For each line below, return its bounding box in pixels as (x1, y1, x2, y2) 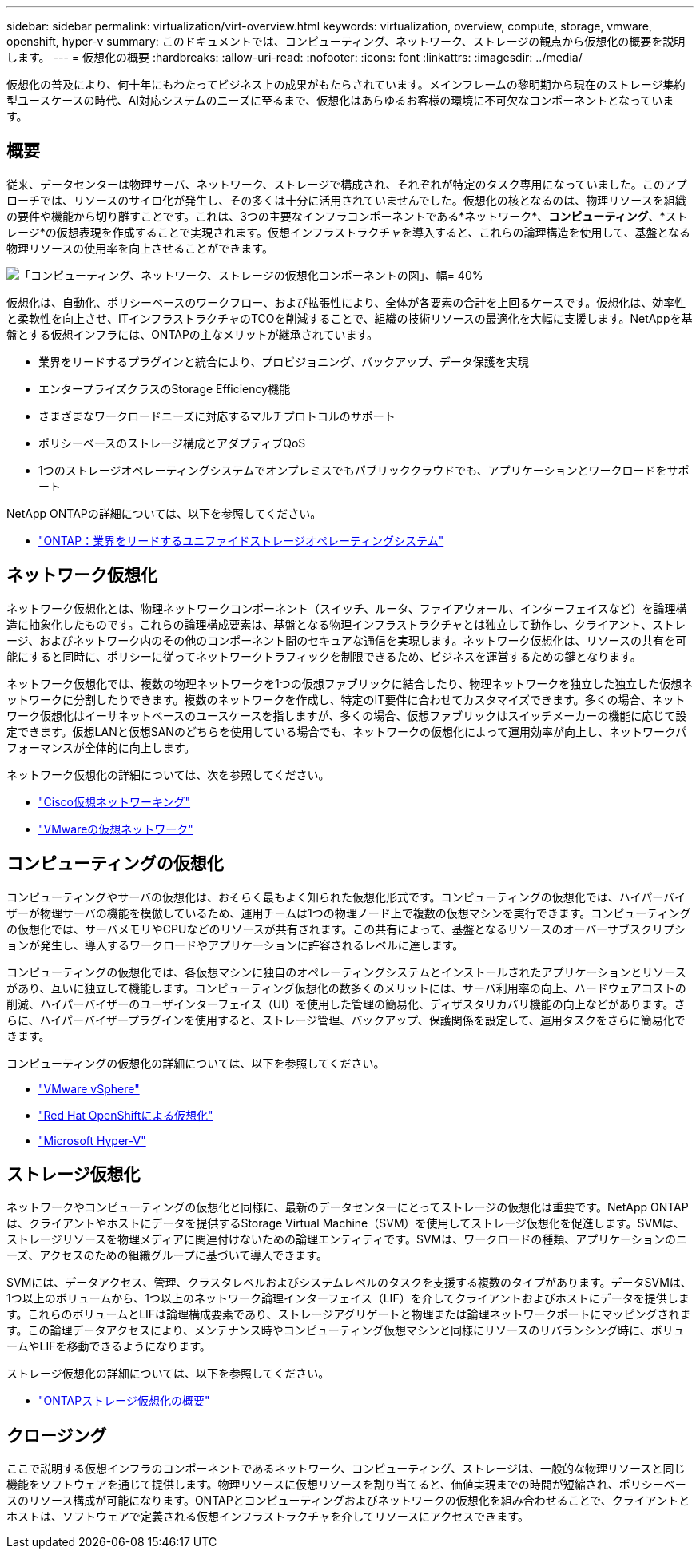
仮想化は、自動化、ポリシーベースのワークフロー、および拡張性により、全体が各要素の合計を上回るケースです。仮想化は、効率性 (6, 295, 686, 309)
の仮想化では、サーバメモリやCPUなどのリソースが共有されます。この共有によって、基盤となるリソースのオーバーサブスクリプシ (6, 921, 686, 936)
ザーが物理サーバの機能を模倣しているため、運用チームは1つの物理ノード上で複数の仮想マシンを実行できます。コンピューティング (6, 905, 691, 920)
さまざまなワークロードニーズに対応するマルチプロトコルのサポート (38, 408, 396, 423)
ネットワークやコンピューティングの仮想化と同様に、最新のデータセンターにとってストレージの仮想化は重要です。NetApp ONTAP (6, 1200, 689, 1215)
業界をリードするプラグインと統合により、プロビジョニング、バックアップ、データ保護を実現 (38, 354, 529, 368)
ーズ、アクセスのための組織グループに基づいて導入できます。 (6, 1248, 328, 1263)
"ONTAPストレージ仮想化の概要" (38, 1394, 210, 1408)
